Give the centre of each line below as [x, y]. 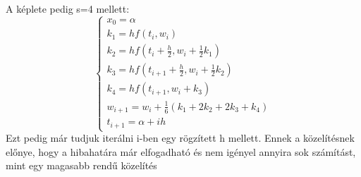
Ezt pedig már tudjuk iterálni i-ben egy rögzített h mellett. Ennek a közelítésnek [180, 138]
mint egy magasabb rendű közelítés [81, 165]
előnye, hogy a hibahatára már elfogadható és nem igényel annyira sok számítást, [181, 151]
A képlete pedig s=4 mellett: [68, 8]
